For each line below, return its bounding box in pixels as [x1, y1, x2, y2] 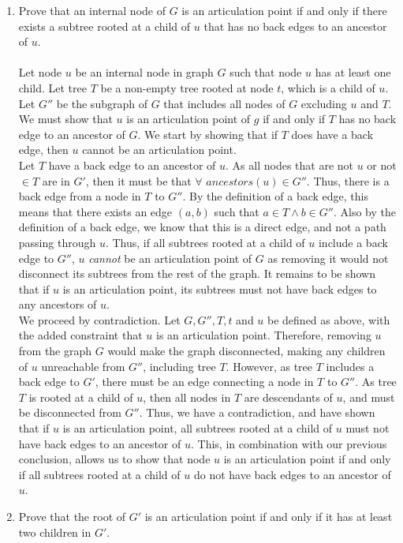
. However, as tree [226, 358, 313, 374]
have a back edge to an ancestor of [48, 156, 216, 173]
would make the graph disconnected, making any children [107, 343, 386, 359]
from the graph [18, 343, 92, 359]
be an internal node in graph [75, 64, 214, 81]
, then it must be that [85, 172, 192, 189]
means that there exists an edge [18, 203, 173, 219]
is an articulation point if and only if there [181, 2, 387, 18]
